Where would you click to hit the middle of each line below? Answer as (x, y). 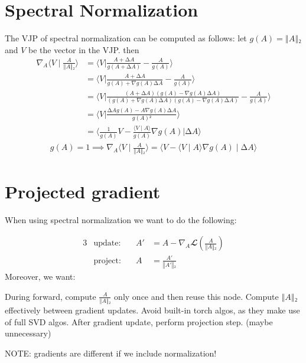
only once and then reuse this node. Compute (196, 296)
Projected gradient (83, 191)
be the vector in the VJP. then (84, 49)
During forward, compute (51, 296)
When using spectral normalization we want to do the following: (121, 219)
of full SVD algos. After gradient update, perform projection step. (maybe (139, 321)
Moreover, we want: (40, 277)
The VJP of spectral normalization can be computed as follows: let (126, 38)
